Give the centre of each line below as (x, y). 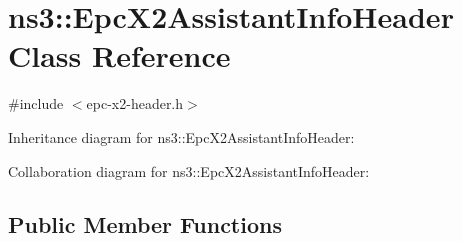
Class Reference (119, 55)
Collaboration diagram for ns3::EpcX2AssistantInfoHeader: (189, 170)
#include (36, 103)
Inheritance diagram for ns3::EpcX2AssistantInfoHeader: (181, 136)
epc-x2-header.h (135, 103)
